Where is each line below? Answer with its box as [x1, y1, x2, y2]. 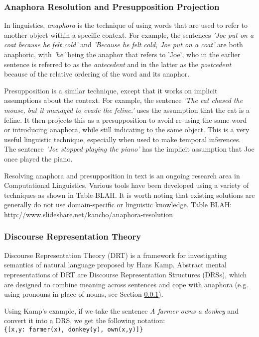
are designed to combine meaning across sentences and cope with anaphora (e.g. [4, 279, 249, 289]
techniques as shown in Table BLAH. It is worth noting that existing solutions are [4, 189, 255, 200]
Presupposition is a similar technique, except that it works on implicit [4, 85, 218, 95]
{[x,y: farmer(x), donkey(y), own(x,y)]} [4, 326, 143, 333]
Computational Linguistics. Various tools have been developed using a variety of [4, 180, 249, 190]
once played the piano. [4, 153, 73, 164]
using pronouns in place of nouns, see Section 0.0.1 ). [4, 289, 163, 299]
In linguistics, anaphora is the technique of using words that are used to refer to [4, 20, 248, 30]
